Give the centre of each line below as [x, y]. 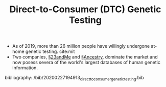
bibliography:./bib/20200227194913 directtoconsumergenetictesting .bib [74, 78]
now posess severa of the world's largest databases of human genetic [86, 63]
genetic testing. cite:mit [50, 51]
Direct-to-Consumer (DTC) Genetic [85, 9]
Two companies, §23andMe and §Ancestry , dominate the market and [85, 57]
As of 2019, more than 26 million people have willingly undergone [81, 46]
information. [25, 68]
